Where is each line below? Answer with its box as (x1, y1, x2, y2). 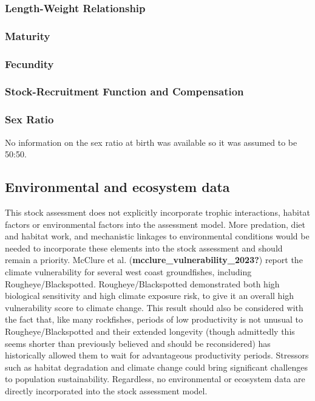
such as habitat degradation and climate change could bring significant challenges (5, 360, 308, 373)
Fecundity (5, 56, 54, 71)
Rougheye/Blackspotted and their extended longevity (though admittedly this (5, 324, 295, 337)
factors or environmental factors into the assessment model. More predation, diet (5, 218, 305, 230)
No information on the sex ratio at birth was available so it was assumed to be (5, 135, 297, 148)
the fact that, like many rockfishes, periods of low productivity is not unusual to (5, 313, 303, 326)
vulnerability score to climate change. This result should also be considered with (5, 301, 303, 314)
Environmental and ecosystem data (5, 177, 230, 196)
